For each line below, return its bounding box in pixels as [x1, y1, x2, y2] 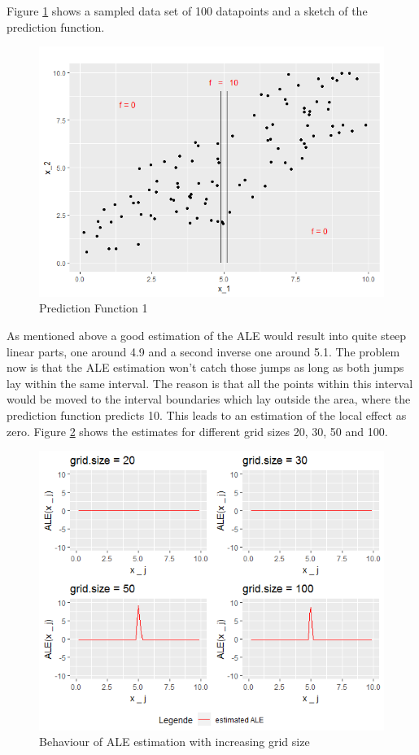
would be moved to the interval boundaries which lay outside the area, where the [7, 391, 411, 408]
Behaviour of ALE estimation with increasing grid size [39, 733, 310, 750]
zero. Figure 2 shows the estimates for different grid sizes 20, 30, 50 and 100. [7, 422, 388, 439]
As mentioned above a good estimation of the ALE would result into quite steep [7, 327, 407, 343]
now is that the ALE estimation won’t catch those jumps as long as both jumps [7, 359, 404, 376]
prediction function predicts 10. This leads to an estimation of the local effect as [7, 406, 407, 423]
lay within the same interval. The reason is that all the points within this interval [7, 374, 413, 391]
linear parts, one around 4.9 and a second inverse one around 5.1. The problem [7, 343, 400, 360]
